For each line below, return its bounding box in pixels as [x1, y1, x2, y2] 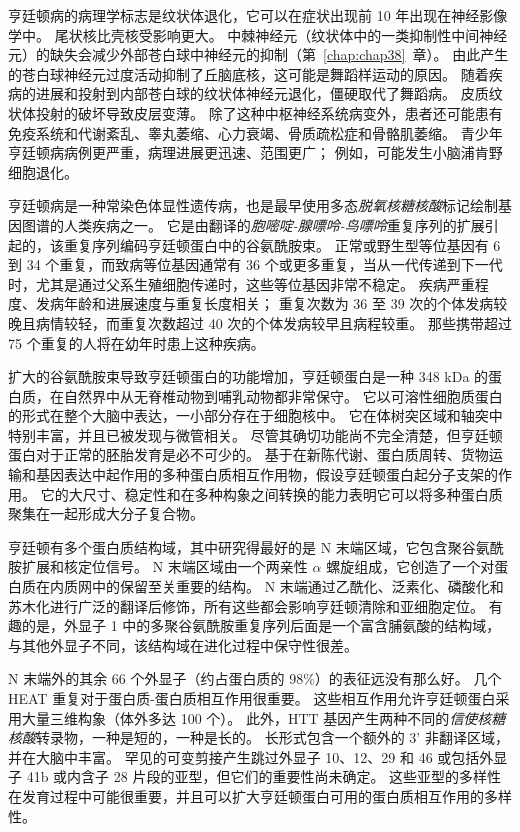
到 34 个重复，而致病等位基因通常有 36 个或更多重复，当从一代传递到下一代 [8, 254, 503, 275]
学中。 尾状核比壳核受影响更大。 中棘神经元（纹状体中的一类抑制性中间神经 [8, 24, 508, 45]
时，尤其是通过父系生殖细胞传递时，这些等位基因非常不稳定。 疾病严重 [8, 273, 475, 294]
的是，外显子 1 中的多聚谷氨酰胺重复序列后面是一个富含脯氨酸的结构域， [21, 615, 501, 636]
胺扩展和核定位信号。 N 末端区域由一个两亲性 [8, 556, 308, 577]
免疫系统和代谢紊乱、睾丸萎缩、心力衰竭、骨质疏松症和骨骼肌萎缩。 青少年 [8, 122, 503, 143]
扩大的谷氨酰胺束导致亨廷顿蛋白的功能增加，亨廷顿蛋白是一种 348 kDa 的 [8, 366, 489, 387]
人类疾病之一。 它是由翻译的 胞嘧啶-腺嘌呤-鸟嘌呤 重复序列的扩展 [63, 214, 485, 235]
